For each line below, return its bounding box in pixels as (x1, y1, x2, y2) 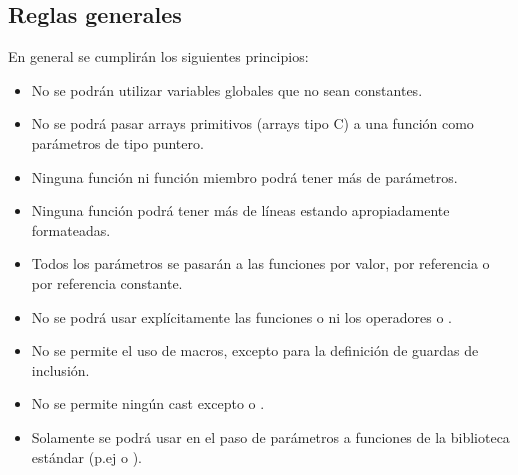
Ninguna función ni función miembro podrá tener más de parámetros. (31, 166, 458, 187)
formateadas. (31, 219, 111, 240)
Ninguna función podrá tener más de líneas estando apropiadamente (31, 200, 450, 221)
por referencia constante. (31, 272, 183, 293)
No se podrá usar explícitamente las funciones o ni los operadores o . (31, 306, 453, 327)
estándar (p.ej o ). (31, 446, 142, 467)
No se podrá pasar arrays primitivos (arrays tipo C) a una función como (31, 113, 474, 134)
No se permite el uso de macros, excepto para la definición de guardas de (31, 340, 479, 361)
